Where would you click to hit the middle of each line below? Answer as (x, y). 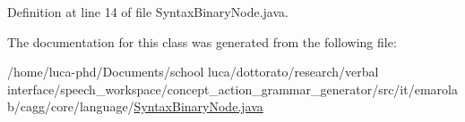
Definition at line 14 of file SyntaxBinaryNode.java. (148, 12)
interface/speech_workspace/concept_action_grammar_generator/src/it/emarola (232, 89)
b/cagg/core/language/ (71, 106)
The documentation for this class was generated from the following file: (202, 41)
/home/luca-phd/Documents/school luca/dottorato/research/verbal (193, 72)
